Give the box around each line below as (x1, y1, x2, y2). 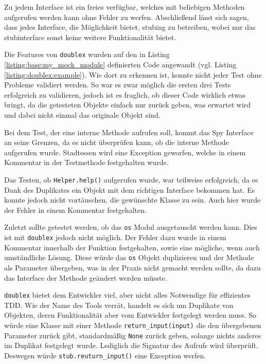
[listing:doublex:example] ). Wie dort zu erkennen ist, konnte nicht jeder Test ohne (4, 69, 262, 80)
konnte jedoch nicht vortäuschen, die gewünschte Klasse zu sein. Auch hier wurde (4, 194, 261, 205)
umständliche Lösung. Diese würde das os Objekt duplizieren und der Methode (4, 252, 254, 263)
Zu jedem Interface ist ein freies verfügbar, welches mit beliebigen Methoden (4, 2, 245, 12)
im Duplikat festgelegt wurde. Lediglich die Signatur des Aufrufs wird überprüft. (4, 340, 259, 351)
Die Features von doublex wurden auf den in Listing (4, 49, 170, 60)
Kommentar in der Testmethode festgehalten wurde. (4, 157, 169, 168)
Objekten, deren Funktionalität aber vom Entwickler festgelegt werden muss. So (4, 310, 257, 320)
